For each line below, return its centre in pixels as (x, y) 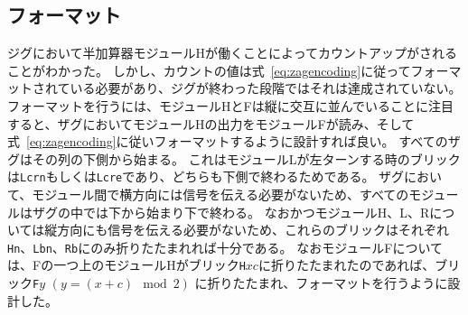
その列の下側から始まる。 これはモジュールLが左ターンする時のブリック (246, 158)
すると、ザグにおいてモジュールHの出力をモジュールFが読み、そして (211, 123)
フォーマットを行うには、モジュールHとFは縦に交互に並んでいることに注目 (230, 105)
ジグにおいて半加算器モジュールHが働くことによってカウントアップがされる (232, 53)
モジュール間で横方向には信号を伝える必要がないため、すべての (220, 195)
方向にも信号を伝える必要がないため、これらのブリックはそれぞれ (253, 230)
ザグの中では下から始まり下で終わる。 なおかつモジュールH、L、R (231, 212)
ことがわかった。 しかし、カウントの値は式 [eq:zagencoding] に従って (209, 70)
